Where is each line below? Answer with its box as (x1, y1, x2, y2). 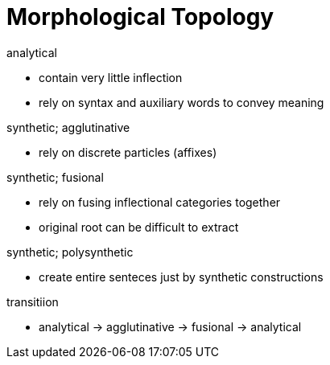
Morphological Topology (6, 3, 274, 31)
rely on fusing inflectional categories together (39, 195, 281, 209)
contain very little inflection (39, 70, 183, 84)
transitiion (6, 294, 59, 309)
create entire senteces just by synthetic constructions (39, 269, 324, 284)
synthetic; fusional (6, 170, 104, 184)
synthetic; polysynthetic (6, 244, 134, 259)
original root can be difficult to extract (39, 219, 239, 234)
